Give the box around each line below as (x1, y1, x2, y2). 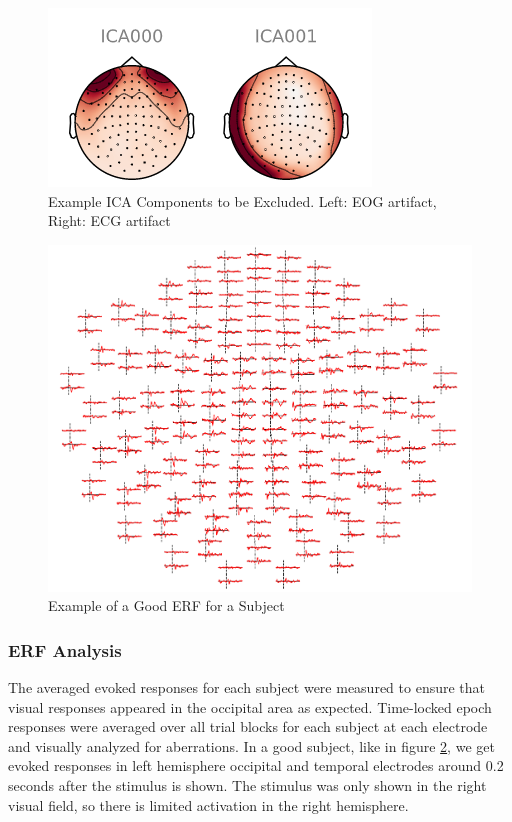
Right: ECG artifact (48, 210, 171, 231)
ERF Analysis (8, 637, 122, 662)
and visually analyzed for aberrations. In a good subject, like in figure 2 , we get (8, 735, 495, 756)
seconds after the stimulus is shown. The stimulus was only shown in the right (8, 775, 487, 796)
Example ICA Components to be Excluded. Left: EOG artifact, (48, 190, 437, 211)
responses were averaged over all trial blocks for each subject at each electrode (8, 716, 488, 737)
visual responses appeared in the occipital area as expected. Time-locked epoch (8, 696, 492, 717)
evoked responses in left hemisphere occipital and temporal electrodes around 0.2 (8, 755, 504, 776)
